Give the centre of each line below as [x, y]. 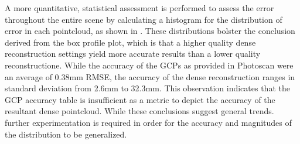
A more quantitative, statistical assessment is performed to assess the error [139, 8]
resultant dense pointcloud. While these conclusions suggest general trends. [139, 111]
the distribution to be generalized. [66, 134]
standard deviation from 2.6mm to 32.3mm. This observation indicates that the [147, 88]
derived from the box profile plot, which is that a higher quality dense [130, 42]
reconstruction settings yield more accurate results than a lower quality [133, 54]
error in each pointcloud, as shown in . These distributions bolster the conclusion [150, 31]
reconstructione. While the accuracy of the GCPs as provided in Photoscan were [149, 65]
